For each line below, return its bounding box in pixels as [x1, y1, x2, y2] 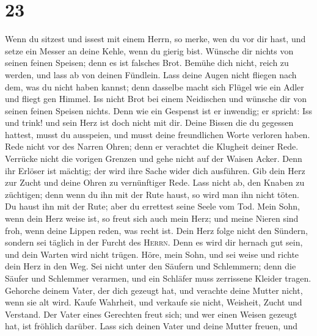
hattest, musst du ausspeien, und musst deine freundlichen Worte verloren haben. [5, 128, 310, 141]
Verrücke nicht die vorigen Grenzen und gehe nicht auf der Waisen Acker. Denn [5, 152, 302, 165]
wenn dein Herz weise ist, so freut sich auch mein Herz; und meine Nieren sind [5, 212, 299, 225]
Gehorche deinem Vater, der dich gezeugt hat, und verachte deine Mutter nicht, [5, 283, 303, 296]
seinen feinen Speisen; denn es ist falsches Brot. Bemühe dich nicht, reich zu [5, 56, 289, 69]
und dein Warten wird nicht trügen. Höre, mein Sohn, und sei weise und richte [5, 247, 299, 260]
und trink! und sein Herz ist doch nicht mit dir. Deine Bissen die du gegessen [5, 116, 294, 129]
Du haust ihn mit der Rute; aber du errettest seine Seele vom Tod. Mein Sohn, [5, 200, 300, 213]
